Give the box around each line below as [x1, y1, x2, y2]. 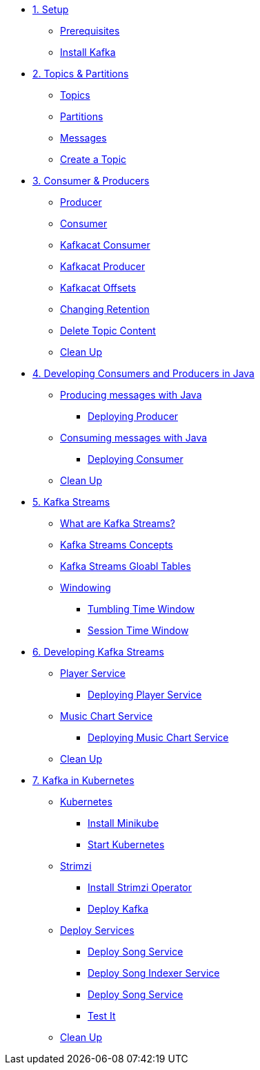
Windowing [60, 582, 111, 593]
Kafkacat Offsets [60, 282, 137, 294]
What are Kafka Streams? [60, 517, 175, 529]
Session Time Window [88, 624, 189, 636]
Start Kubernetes [88, 839, 165, 850]
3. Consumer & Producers [32, 175, 150, 187]
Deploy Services [60, 924, 134, 936]
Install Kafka [60, 46, 116, 58]
